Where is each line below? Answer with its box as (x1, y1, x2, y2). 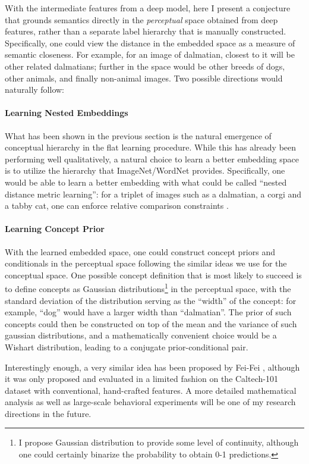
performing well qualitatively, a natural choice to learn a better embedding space (5, 152, 299, 165)
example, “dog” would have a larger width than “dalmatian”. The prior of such (5, 306, 292, 318)
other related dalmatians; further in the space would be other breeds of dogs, (5, 59, 285, 72)
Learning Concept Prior (5, 222, 105, 235)
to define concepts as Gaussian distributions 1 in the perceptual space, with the (5, 281, 291, 294)
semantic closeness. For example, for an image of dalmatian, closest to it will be (5, 48, 295, 61)
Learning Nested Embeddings (5, 106, 128, 119)
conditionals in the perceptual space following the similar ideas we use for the (5, 257, 287, 269)
